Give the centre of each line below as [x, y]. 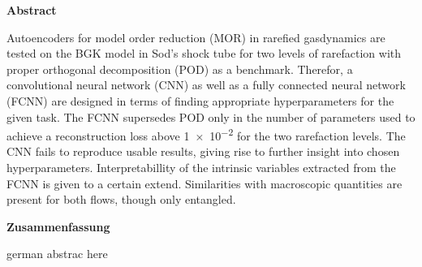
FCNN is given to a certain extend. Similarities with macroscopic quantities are [205, 183]
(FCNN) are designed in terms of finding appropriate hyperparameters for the [200, 100]
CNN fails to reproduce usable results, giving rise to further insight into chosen [203, 151]
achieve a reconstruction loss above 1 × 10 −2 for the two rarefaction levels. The [206, 134]
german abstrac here [57, 254]
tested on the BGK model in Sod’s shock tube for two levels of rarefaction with [204, 53]
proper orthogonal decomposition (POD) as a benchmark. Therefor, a [180, 69]
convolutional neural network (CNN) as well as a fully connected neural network [206, 85]
